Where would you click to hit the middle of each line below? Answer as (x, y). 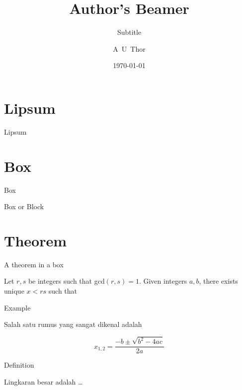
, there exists (218, 281)
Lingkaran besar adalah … (43, 381)
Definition (19, 365)
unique (14, 291)
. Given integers (163, 281)
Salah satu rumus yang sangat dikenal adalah (73, 324)
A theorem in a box (34, 264)
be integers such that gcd (66, 281)
